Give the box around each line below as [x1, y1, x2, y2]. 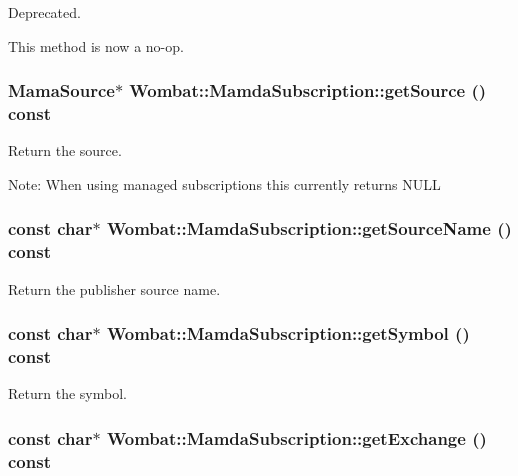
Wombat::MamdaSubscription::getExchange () [106, 425, 487, 450]
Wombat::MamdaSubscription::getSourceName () [106, 216, 512, 241]
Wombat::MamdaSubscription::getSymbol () [106, 321, 470, 346]
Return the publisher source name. [8, 278, 221, 299]
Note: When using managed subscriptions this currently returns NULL [8, 173, 441, 194]
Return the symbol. [8, 383, 127, 404]
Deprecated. [8, 2, 81, 22]
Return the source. [8, 140, 122, 161]
